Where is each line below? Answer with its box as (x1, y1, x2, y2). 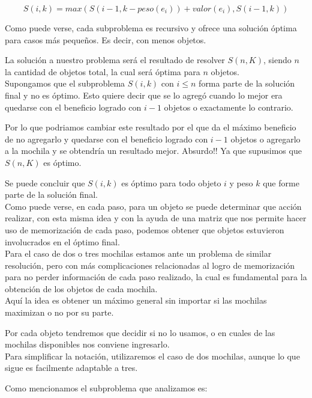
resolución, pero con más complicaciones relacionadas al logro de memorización (5, 259, 295, 271)
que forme (263, 176, 299, 189)
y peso (229, 176, 253, 189)
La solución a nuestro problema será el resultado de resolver (5, 54, 225, 66)
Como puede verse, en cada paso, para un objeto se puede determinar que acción (5, 200, 302, 212)
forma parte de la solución (199, 77, 295, 90)
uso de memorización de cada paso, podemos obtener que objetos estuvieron (5, 223, 284, 236)
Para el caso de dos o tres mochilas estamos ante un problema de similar (5, 247, 272, 260)
